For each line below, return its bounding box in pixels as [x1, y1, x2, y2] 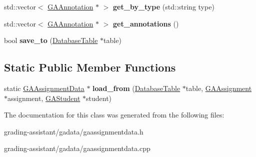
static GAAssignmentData [4, 82, 84, 93]
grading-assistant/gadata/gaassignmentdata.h [4, 126, 143, 136]
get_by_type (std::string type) [113, 1, 214, 11]
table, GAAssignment [185, 82, 252, 93]
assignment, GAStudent [7, 92, 80, 103]
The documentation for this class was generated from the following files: [4, 109, 224, 120]
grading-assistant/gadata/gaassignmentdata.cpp [4, 143, 150, 153]
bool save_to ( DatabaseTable [4, 35, 98, 45]
